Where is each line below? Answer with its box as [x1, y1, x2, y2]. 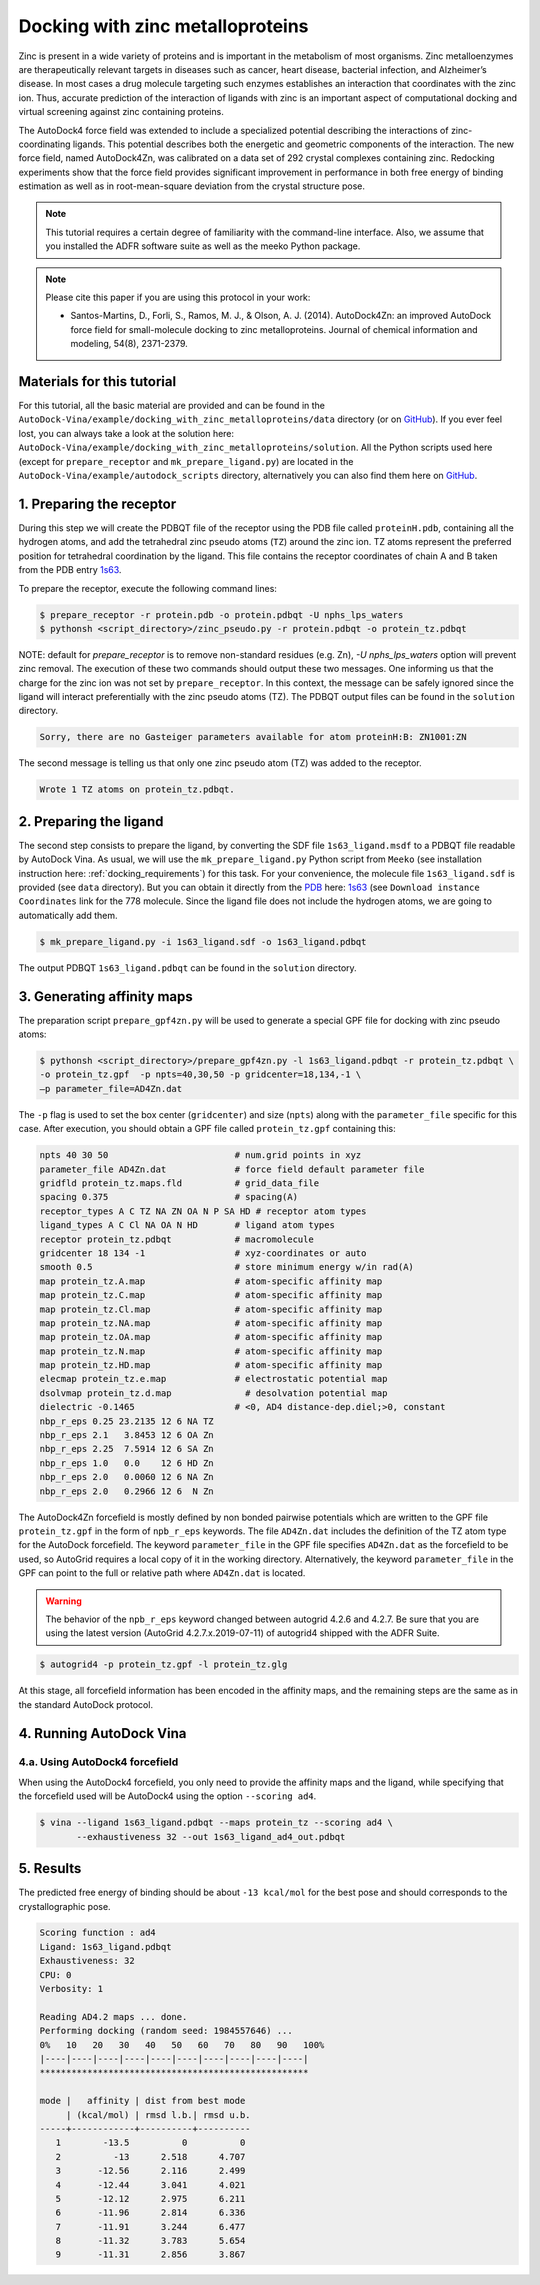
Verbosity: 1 [39, 1983, 104, 1995]
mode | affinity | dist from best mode [39, 2095, 246, 2107]
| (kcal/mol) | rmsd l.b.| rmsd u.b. [65, 2109, 251, 2120]
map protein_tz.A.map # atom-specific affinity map [39, 1275, 383, 1287]
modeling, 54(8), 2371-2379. [70, 338, 189, 350]
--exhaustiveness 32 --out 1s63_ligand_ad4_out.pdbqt [76, 1831, 346, 1842]
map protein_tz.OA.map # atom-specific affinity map [39, 1331, 383, 1343]
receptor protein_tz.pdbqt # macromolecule [39, 1233, 314, 1245]
